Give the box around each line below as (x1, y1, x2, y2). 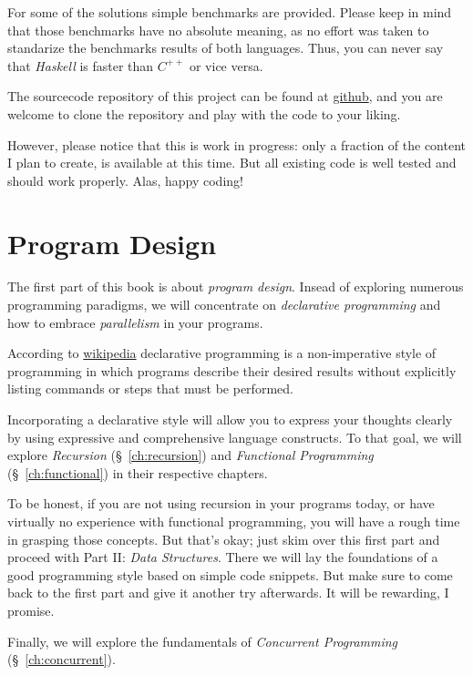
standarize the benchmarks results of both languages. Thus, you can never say (7, 38, 444, 57)
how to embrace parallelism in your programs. (7, 312, 263, 332)
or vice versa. (189, 56, 263, 75)
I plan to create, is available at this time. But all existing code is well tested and (7, 153, 457, 172)
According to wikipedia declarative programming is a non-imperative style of (7, 343, 437, 363)
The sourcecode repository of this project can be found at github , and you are (7, 87, 443, 106)
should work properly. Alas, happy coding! (7, 170, 243, 189)
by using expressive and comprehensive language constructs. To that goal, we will (7, 427, 462, 446)
